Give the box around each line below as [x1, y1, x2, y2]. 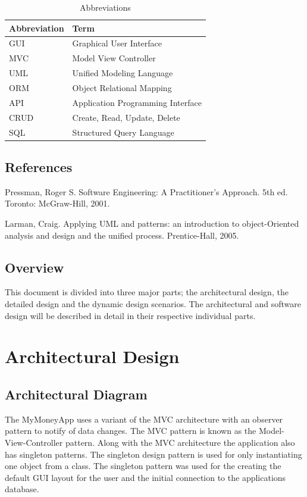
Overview [5, 258, 64, 276]
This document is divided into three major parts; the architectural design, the [5, 286, 289, 298]
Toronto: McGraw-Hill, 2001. [5, 197, 110, 210]
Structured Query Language [72, 126, 174, 138]
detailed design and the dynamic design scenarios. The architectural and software [5, 297, 301, 310]
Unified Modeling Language [72, 67, 173, 79]
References [5, 157, 73, 176]
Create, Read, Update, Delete [72, 111, 180, 123]
